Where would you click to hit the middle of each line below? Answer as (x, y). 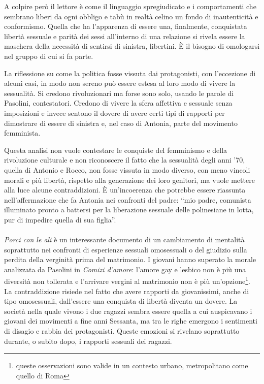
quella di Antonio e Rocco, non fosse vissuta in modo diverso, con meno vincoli (127, 169)
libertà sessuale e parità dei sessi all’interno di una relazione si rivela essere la (125, 36)
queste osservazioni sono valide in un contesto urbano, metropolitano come (132, 365)
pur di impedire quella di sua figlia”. (60, 219)
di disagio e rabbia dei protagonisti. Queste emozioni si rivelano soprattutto (122, 331)
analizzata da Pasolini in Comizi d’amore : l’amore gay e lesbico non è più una (125, 269)
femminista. (22, 133)
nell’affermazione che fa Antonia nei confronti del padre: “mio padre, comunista (128, 199)
